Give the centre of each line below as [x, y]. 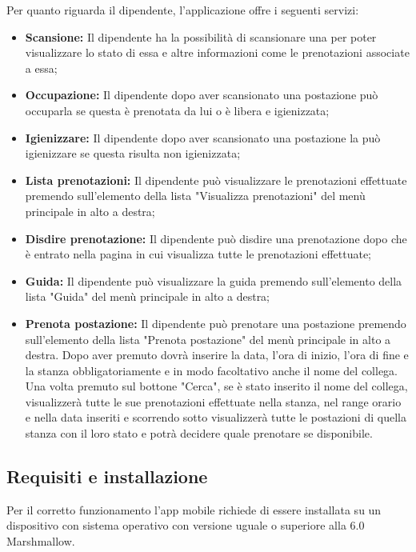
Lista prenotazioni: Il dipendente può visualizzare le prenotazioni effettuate [216, 180]
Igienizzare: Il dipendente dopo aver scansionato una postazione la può [203, 137]
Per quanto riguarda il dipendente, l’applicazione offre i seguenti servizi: [183, 10]
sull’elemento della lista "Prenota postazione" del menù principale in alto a [208, 339]
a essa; [41, 68]
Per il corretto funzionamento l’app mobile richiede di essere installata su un [194, 509]
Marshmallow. [41, 541]
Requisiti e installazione [107, 476]
